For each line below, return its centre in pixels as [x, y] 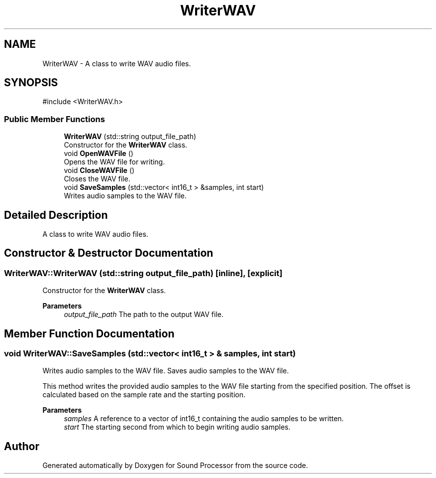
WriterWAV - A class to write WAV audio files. [117, 63]
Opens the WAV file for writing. [114, 162]
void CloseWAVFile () [99, 170]
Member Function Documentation [89, 333]
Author [22, 446]
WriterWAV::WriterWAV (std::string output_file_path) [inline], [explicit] [143, 273]
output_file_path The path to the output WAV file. [144, 315]
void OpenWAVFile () [99, 154]
